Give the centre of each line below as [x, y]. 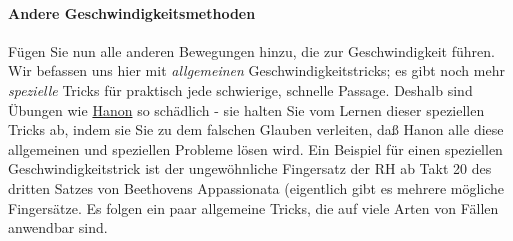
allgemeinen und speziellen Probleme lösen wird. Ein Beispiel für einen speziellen [255, 148]
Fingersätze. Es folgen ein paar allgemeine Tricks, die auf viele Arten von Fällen [253, 207]
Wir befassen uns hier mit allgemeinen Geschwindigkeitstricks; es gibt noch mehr [256, 70]
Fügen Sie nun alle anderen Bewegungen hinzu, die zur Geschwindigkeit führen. [251, 50]
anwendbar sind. [58, 227]
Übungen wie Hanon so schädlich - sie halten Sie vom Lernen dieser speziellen [246, 109]
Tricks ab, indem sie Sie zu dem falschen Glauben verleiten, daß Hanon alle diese [256, 129]
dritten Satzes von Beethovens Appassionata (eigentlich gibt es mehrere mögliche [256, 187]
